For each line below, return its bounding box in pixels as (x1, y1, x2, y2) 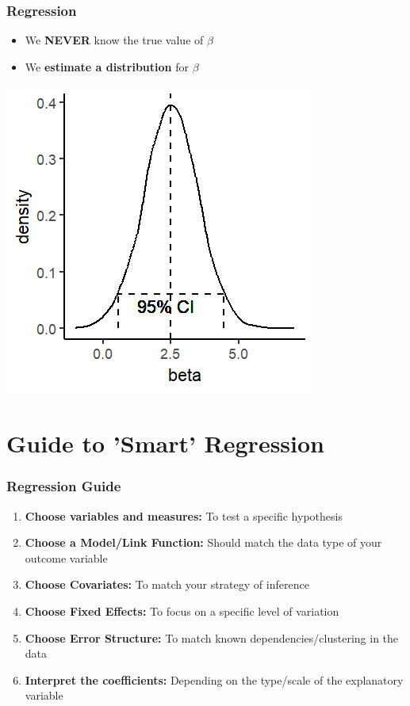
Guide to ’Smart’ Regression (6, 427, 324, 460)
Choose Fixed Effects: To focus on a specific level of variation (25, 602, 339, 619)
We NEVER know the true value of (25, 32, 204, 48)
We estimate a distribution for (25, 58, 189, 74)
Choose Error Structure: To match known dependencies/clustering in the (25, 629, 399, 646)
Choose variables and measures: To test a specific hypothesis (25, 507, 343, 524)
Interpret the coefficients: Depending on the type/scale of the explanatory (25, 671, 404, 688)
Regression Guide (6, 476, 121, 496)
